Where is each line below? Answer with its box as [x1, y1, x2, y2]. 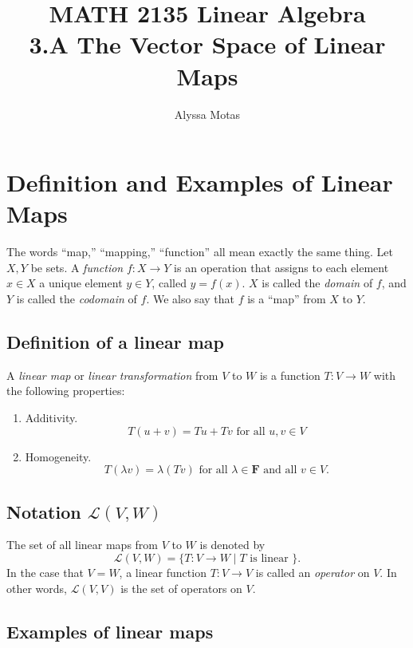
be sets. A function [30, 259, 124, 275]
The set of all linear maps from [6, 536, 158, 553]
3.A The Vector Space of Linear [29, 28, 386, 61]
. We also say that [146, 290, 234, 306]
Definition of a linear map [6, 329, 224, 354]
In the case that [6, 563, 84, 580]
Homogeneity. [25, 448, 92, 464]
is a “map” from [247, 290, 326, 306]
